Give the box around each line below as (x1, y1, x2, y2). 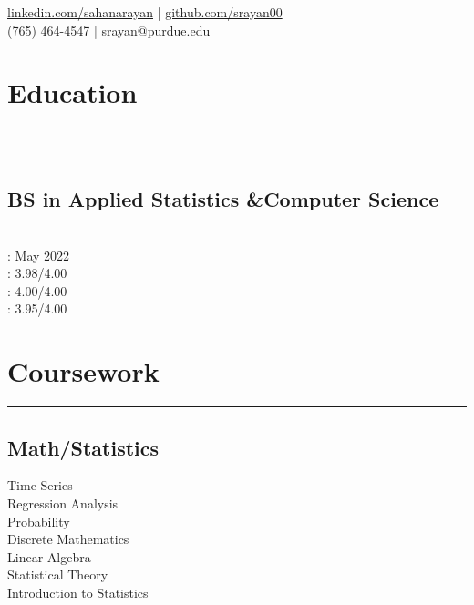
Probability (7, 511, 70, 530)
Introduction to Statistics (7, 582, 149, 601)
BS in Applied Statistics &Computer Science (7, 185, 439, 213)
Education (7, 74, 138, 111)
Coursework (7, 353, 160, 390)
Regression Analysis (7, 494, 118, 512)
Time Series (7, 476, 73, 495)
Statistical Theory (7, 565, 108, 584)
